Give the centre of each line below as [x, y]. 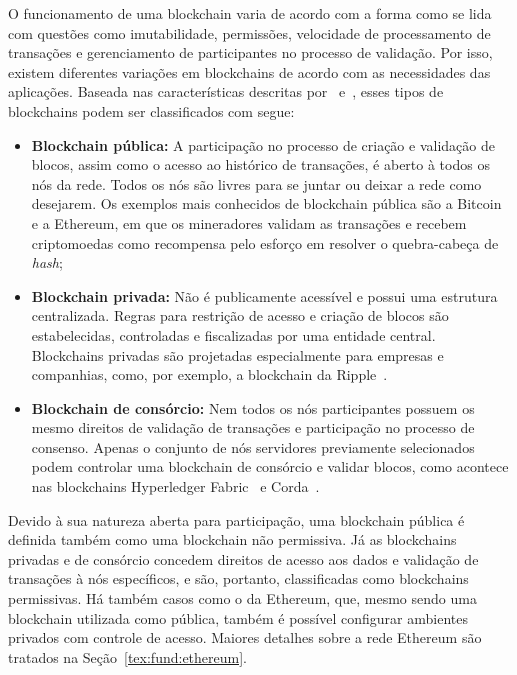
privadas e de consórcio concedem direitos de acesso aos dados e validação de [243, 558]
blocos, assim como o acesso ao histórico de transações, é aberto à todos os [260, 164]
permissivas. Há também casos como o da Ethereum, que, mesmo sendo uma [242, 598]
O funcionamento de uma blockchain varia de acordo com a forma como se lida [250, 13]
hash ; [47, 262]
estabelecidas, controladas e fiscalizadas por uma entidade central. [233, 334]
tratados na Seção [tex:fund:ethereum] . [127, 656]
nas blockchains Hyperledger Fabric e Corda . [175, 486]
